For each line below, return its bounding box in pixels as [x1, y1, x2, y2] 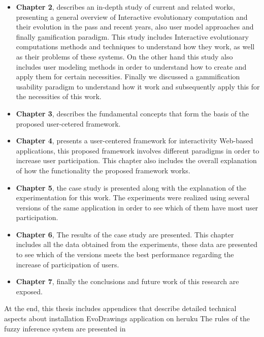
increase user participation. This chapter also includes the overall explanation [16, 155, 257, 166]
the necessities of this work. [16, 91, 102, 102]
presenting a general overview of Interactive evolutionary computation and [16, 11, 248, 22]
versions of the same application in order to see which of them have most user [16, 202, 258, 212]
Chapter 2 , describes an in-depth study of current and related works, [16, 2, 235, 12]
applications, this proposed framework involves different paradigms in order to [16, 145, 259, 156]
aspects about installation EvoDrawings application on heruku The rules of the [4, 313, 250, 324]
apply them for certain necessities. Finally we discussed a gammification [16, 71, 240, 82]
